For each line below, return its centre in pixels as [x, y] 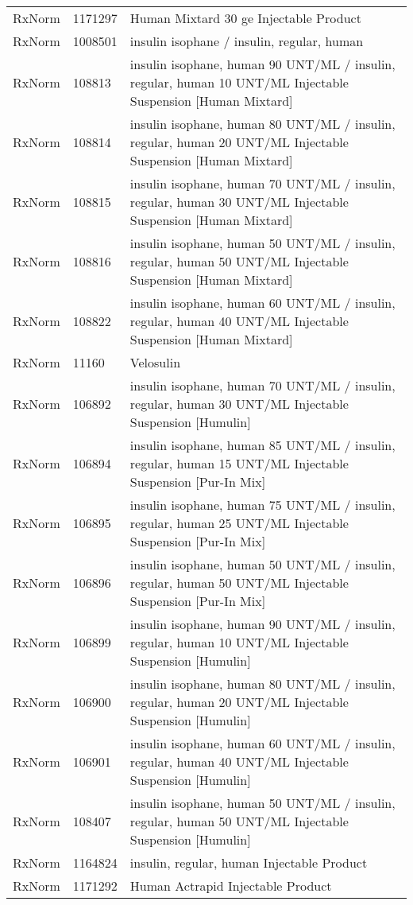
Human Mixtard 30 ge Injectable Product [245, 18]
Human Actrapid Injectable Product [231, 886]
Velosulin [155, 362]
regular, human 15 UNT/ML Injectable [239, 463]
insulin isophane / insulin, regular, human [247, 41]
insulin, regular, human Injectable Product [249, 862]
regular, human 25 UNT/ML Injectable [239, 523]
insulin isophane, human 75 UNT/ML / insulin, [262, 505]
